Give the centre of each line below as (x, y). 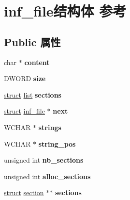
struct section (24, 192)
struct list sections (33, 94)
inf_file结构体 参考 (65, 11)
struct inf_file (24, 111)
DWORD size (25, 78)
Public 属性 (32, 42)
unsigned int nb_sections (44, 160)
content (37, 62)
